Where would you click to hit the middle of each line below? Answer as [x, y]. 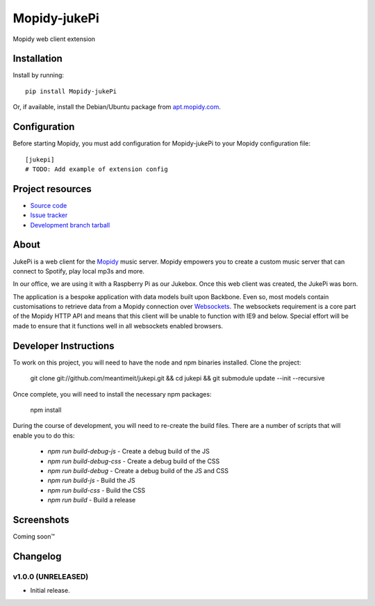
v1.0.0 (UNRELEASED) [51, 576]
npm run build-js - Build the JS [91, 481]
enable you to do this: [44, 436]
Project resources [52, 189]
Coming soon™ [34, 536]
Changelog [37, 556]
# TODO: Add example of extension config [97, 169]
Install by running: [39, 75]
